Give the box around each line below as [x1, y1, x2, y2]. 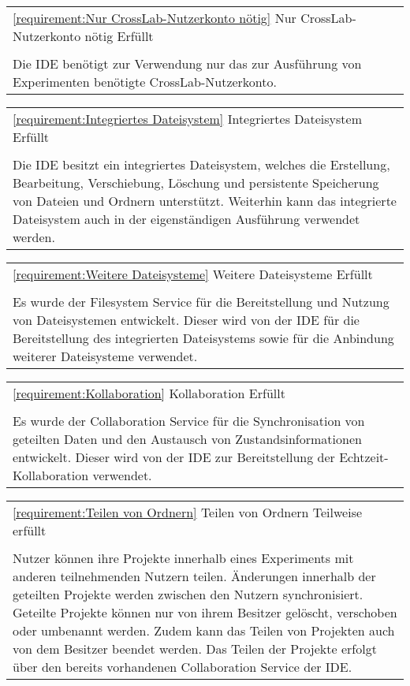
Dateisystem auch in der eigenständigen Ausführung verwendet [13, 210, 360, 228]
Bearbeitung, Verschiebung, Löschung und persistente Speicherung [13, 173, 379, 192]
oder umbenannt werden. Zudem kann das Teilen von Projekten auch [13, 621, 395, 639]
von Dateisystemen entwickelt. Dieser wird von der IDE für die [13, 311, 360, 329]
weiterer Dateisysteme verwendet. [13, 347, 198, 365]
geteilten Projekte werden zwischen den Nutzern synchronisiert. [13, 585, 363, 603]
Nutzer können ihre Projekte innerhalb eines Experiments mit [13, 549, 354, 567]
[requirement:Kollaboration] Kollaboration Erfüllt [13, 384, 285, 402]
